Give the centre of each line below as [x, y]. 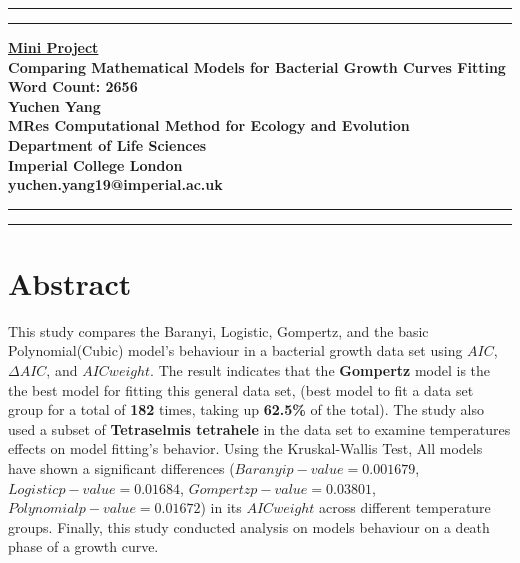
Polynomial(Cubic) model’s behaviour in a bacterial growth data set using [235, 350]
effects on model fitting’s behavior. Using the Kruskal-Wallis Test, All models [245, 448]
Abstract [70, 282]
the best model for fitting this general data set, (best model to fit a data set [241, 389]
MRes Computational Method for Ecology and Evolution [209, 125]
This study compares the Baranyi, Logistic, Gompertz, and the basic [218, 330]
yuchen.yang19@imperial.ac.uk [115, 184]
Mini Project [53, 47]
